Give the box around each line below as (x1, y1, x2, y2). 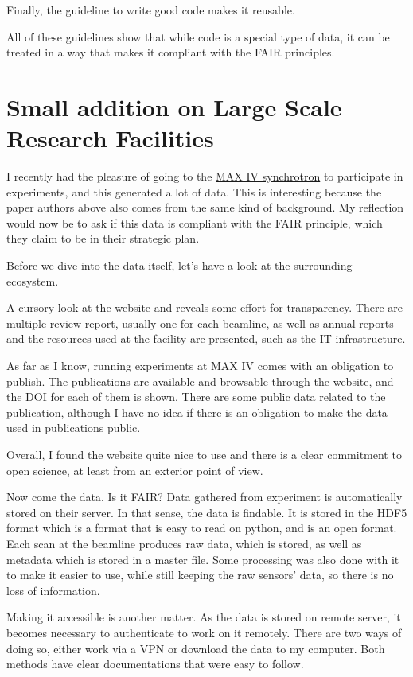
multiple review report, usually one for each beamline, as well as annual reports (6, 314, 394, 331)
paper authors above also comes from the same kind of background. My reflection (6, 199, 404, 216)
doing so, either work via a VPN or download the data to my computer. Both (6, 640, 385, 656)
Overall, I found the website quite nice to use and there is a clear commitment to (6, 446, 402, 462)
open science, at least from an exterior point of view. (6, 461, 263, 478)
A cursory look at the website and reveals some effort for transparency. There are (6, 299, 403, 316)
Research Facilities (6, 122, 214, 154)
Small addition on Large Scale (6, 90, 342, 123)
